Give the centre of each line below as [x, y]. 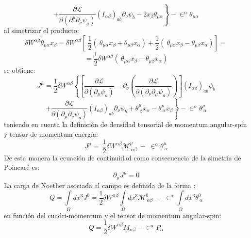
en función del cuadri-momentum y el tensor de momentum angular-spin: [113, 215]
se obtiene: [20, 70]
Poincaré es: [22, 167]
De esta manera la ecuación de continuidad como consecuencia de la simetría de [123, 157]
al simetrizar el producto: [42, 30]
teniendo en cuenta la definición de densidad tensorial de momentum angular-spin [125, 124]
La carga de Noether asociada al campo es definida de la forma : [100, 185]
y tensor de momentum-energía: [51, 134]
